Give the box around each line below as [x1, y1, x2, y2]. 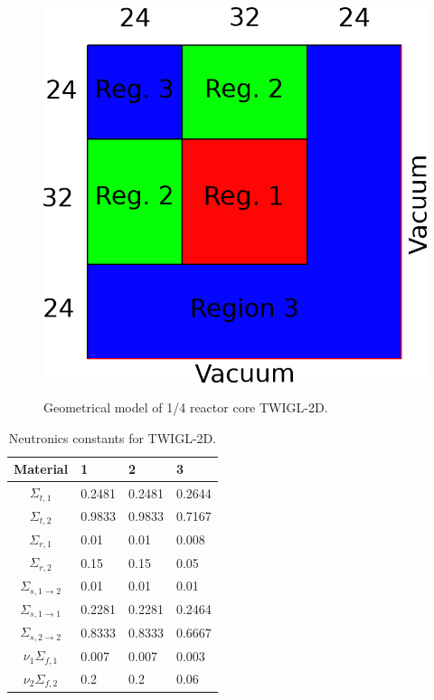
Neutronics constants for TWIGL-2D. [8, 428, 217, 447]
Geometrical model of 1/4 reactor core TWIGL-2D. [43, 398, 328, 417]
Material [14, 459, 69, 478]
